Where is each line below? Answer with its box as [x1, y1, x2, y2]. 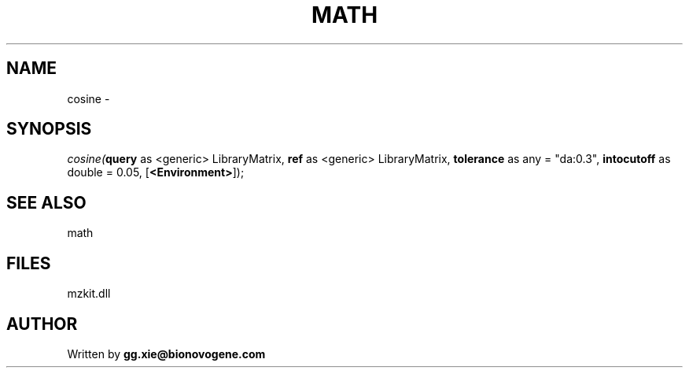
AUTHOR [6, 313, 78, 334]
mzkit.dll [67, 287, 111, 301]
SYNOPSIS [6, 119, 92, 139]
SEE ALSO [6, 192, 87, 213]
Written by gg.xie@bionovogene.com [67, 346, 266, 361]
